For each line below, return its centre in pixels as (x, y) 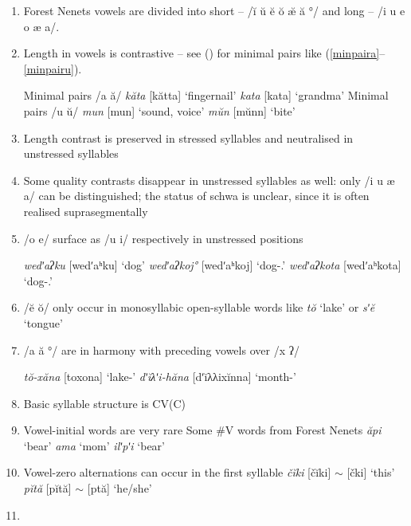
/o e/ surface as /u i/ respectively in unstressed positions (163, 238)
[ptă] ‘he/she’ (119, 488)
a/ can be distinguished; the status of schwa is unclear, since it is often (196, 196)
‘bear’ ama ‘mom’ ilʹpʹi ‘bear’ (94, 445)
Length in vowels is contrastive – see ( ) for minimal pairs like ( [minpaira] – (204, 53)
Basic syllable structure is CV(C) (104, 403)
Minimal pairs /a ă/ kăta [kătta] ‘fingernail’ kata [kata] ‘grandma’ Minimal (206, 95)
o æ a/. (41, 26)
